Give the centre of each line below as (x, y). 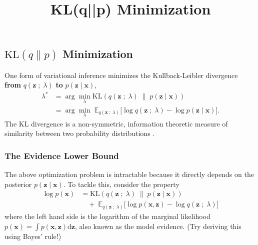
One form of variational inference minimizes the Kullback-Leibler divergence (121, 75)
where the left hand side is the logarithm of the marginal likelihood (107, 216)
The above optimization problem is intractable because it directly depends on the (129, 174)
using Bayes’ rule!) (33, 236)
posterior (18, 184)
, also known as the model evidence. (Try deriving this (158, 226)
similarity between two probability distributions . (80, 133)
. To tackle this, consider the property (121, 184)
